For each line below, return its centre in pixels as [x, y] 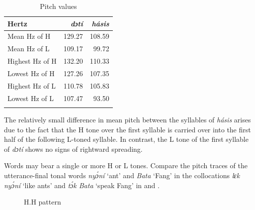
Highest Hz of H [32, 61]
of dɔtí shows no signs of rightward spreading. [73, 149]
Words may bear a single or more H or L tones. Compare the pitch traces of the [126, 165]
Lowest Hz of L [31, 98]
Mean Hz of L [29, 49]
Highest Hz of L [32, 85]
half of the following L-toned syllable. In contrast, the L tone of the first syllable [126, 139]
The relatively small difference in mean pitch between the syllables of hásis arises [127, 119]
